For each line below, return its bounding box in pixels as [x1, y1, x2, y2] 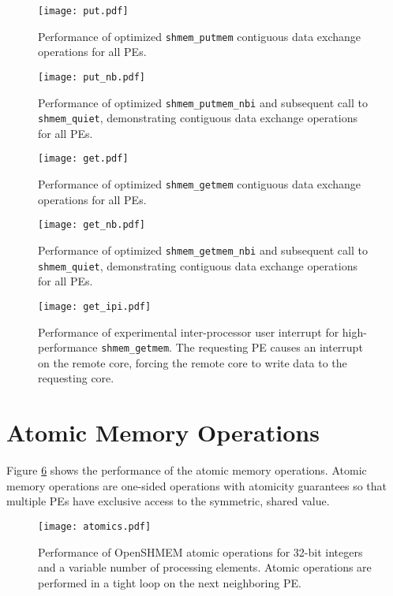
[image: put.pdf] [38, 6, 129, 17]
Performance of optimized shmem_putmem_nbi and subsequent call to [38, 94, 368, 110]
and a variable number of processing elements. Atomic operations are [38, 559, 372, 576]
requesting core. [38, 370, 114, 386]
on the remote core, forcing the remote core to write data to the [38, 354, 347, 371]
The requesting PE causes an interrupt [175, 339, 363, 356]
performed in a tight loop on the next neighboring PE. [38, 574, 301, 590]
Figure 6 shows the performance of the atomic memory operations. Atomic [6, 462, 367, 479]
